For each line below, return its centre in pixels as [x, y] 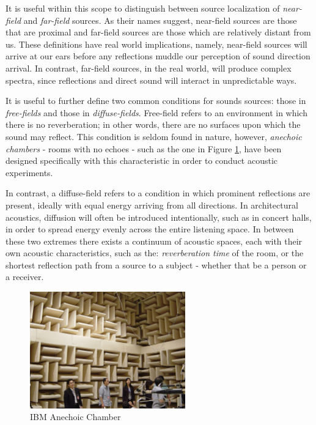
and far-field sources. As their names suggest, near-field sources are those [160, 20]
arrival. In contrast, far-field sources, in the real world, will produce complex [149, 68]
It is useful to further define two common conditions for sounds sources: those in [156, 101]
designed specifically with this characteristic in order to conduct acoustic [142, 161]
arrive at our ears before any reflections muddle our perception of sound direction [158, 56]
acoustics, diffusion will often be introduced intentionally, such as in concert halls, [159, 217]
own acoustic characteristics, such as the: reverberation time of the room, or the [155, 253]
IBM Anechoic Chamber [75, 417]
